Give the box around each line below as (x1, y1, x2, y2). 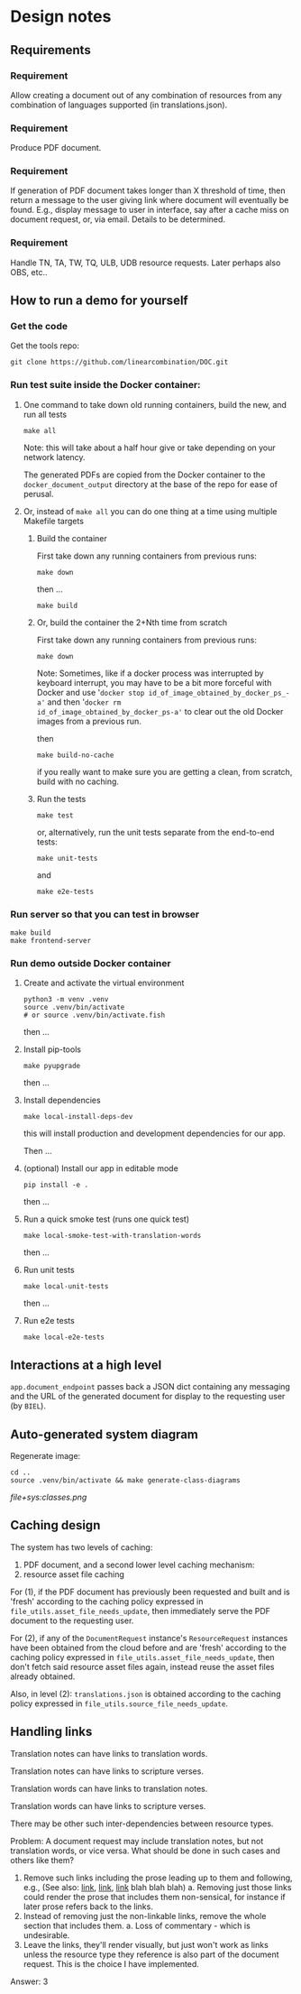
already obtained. (10, 1671, 76, 1682)
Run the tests (36, 793, 87, 804)
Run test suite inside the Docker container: (10, 379, 201, 392)
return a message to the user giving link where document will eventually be (10, 195, 289, 206)
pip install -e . (23, 1180, 89, 1190)
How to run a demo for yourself (10, 293, 188, 309)
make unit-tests (36, 854, 98, 863)
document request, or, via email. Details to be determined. (10, 214, 226, 225)
